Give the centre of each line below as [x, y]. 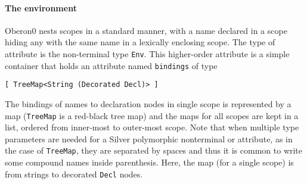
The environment [41, 7]
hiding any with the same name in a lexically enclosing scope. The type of [140, 42]
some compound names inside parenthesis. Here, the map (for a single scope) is [149, 162]
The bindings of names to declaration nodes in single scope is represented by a [148, 103]
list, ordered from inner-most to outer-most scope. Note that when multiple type [152, 127]
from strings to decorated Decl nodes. [74, 174]
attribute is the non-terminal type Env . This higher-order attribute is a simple [147, 53]
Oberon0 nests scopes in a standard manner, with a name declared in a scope [146, 30]
